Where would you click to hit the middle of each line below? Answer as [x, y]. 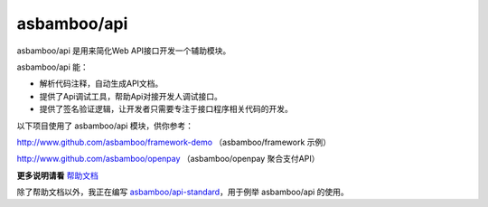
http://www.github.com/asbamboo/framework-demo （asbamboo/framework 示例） [174, 142]
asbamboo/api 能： [53, 67]
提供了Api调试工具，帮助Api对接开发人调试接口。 [131, 96]
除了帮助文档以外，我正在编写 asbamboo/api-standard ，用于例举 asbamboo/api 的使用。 [183, 192]
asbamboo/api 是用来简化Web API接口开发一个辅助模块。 [124, 51]
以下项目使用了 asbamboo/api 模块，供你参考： [105, 126]
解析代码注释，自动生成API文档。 [101, 84]
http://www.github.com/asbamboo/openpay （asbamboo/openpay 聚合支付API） [168, 159]
